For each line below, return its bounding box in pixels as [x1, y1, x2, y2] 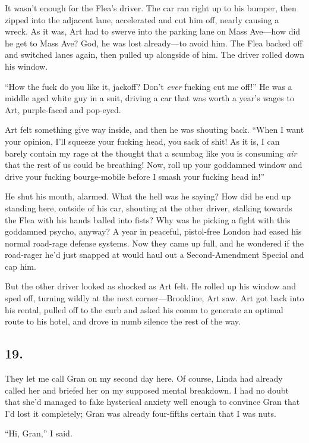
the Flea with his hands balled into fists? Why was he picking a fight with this [5, 213, 291, 226]
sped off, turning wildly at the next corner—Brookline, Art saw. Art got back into [5, 292, 304, 304]
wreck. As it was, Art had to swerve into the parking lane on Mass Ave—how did [5, 25, 301, 38]
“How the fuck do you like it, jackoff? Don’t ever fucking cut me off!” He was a [5, 80, 292, 92]
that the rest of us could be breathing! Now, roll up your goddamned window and [5, 158, 302, 171]
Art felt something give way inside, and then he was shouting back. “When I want [5, 123, 304, 136]
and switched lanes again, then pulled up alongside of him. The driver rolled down [5, 48, 304, 61]
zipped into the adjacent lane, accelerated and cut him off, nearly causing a [5, 13, 279, 26]
